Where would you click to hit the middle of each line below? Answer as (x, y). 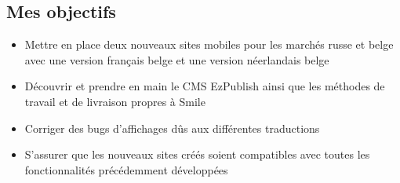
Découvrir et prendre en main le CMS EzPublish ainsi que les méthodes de (205, 86)
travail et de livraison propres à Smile (115, 101)
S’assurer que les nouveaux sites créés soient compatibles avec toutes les (197, 154)
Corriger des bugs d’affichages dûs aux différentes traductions (172, 128)
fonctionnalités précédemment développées (126, 169)
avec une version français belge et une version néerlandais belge (177, 59)
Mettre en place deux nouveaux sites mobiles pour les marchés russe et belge (209, 44)
